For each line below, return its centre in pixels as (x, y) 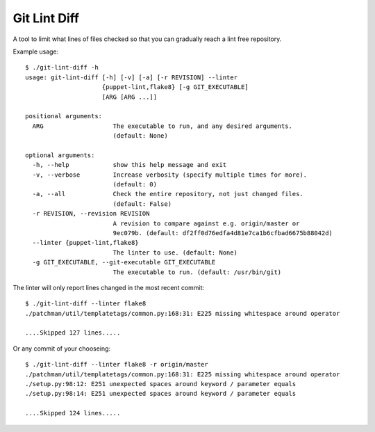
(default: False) (142, 204)
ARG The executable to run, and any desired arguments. (162, 126)
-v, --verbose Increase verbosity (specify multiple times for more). (170, 175)
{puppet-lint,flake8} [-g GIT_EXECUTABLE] (175, 87)
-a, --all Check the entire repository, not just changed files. (168, 194)
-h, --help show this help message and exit (130, 165)
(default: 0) (135, 185)
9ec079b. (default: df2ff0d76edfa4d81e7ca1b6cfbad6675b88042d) (223, 233)
